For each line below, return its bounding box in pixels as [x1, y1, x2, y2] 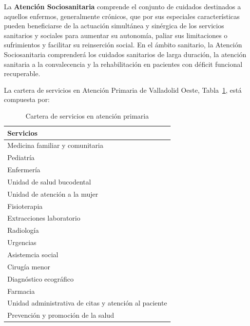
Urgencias [7, 237, 37, 247]
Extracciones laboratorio [7, 213, 80, 223]
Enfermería [7, 164, 40, 175]
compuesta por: [4, 94, 50, 104]
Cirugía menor [7, 261, 50, 271]
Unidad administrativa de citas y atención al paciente [7, 298, 167, 308]
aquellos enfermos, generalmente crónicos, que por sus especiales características [4, 11, 240, 21]
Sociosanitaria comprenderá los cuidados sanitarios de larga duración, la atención [4, 49, 247, 59]
